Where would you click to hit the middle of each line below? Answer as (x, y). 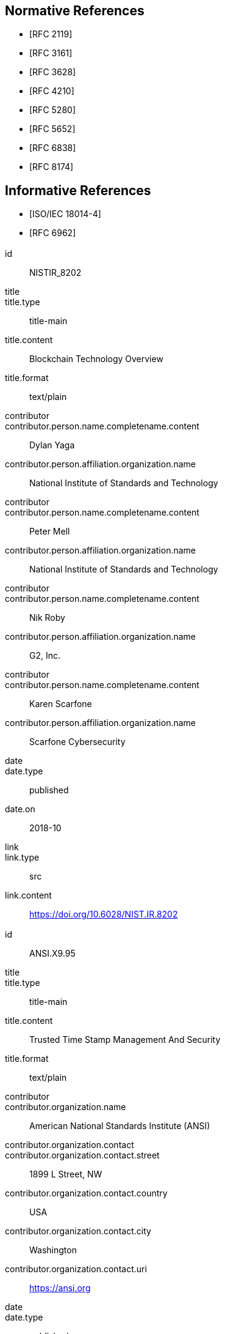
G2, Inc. (45, 655)
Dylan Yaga (52, 445)
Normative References (75, 11)
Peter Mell (50, 531)
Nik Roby (47, 617)
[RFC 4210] (52, 91)
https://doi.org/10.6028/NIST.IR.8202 (104, 914)
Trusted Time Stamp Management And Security (125, 1040)
